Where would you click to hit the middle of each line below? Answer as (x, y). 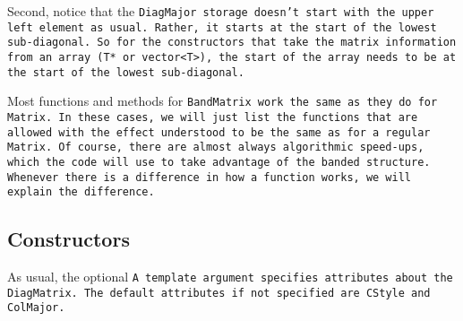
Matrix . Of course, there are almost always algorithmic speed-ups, (216, 147)
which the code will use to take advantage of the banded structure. (219, 162)
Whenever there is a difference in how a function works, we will (210, 177)
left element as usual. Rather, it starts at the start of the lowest (222, 27)
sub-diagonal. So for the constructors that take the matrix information (232, 43)
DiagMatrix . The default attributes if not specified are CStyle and (219, 293)
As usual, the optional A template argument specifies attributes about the (230, 277)
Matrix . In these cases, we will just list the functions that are (213, 117)
